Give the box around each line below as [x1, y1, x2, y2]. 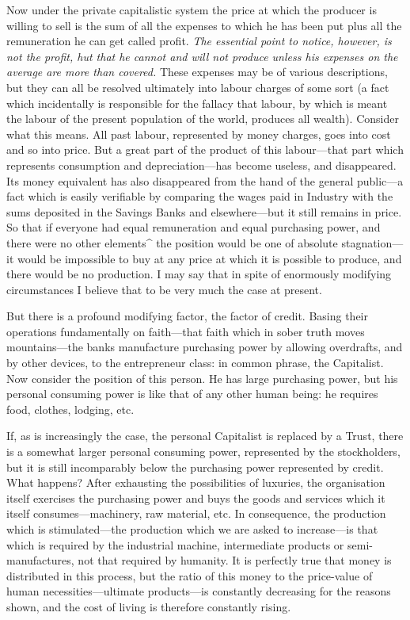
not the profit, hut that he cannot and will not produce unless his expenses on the [6, 48, 398, 64]
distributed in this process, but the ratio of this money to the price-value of [6, 567, 373, 584]
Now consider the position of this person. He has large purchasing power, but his [6, 369, 398, 386]
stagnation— [341, 234, 404, 251]
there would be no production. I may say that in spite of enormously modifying [6, 266, 392, 282]
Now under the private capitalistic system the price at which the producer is [6, 2, 377, 17]
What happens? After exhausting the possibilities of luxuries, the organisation [6, 474, 385, 491]
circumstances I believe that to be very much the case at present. [6, 281, 322, 297]
